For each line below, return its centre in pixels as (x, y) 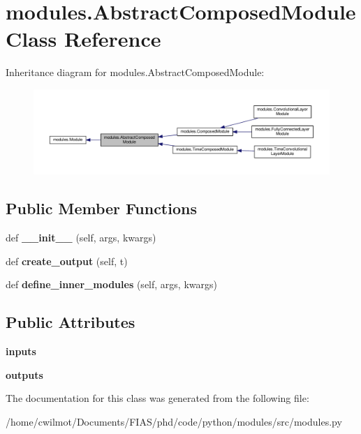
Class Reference (83, 39)
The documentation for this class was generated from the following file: (157, 398)
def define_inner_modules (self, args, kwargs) (111, 284)
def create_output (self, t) (67, 261)
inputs (21, 351)
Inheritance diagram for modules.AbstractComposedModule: (135, 72)
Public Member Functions (101, 208)
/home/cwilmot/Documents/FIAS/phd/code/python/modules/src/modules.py (174, 422)
